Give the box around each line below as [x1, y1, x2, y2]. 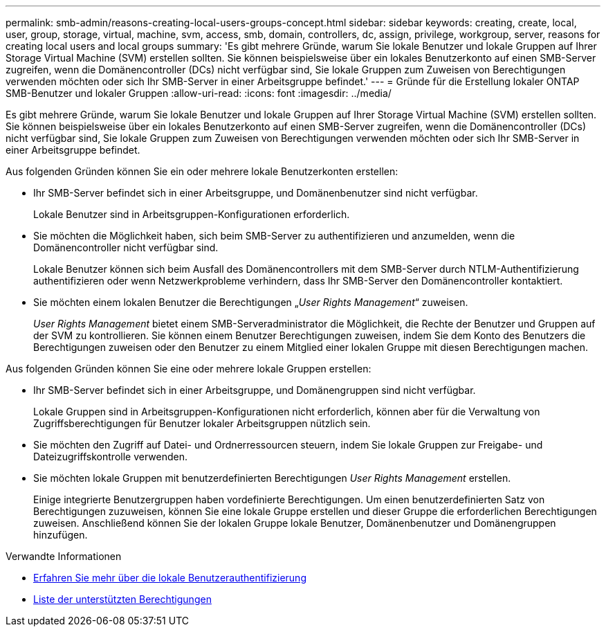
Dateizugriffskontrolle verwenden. [33, 451, 187, 462]
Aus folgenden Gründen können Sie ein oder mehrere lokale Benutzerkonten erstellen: [6, 165, 398, 177]
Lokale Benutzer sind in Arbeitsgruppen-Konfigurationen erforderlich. [33, 208, 350, 220]
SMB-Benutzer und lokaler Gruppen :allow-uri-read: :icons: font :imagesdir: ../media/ [6, 87, 392, 99]
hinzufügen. [33, 529, 88, 541]
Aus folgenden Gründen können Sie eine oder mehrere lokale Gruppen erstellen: [6, 363, 371, 374]
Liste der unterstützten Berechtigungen [33, 593, 212, 605]
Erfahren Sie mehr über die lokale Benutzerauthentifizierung [33, 572, 306, 584]
